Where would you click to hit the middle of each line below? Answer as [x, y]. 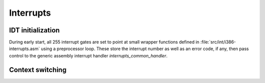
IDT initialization [34, 30]
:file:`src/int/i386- [218, 42]
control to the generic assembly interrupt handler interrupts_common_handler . [88, 55]
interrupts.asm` [25, 49]
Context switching [38, 69]
